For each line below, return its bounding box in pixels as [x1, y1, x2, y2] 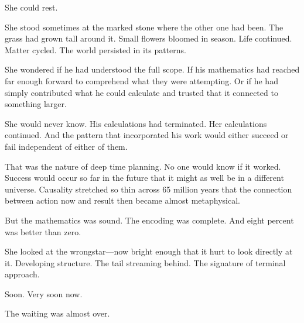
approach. [5, 268, 40, 280]
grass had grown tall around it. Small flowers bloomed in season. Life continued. [5, 32, 292, 44]
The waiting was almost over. [5, 307, 110, 319]
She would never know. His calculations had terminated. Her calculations [5, 117, 267, 129]
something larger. [5, 98, 67, 110]
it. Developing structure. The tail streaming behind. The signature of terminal [5, 256, 286, 269]
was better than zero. [5, 225, 81, 238]
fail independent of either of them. [5, 140, 128, 152]
